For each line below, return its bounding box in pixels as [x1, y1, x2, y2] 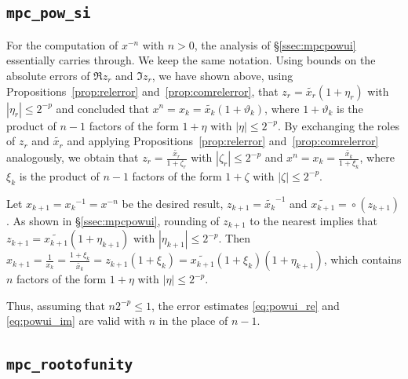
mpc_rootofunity [6, 356, 133, 374]
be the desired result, [122, 195, 224, 211]
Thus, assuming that [6, 297, 105, 313]
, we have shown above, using [151, 67, 293, 83]
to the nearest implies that [250, 212, 378, 228]
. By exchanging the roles [277, 117, 399, 133]
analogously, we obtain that [6, 149, 139, 166]
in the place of [158, 312, 228, 329]
